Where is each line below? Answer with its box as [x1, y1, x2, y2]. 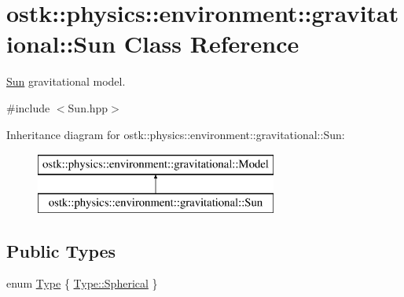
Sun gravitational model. [6, 73, 126, 90]
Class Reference [123, 27, 299, 60]
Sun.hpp [68, 99, 108, 115]
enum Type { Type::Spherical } [6, 275, 158, 291]
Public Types [6, 238, 116, 262]
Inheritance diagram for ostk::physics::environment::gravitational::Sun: [6, 126, 345, 142]
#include [6, 99, 50, 115]
